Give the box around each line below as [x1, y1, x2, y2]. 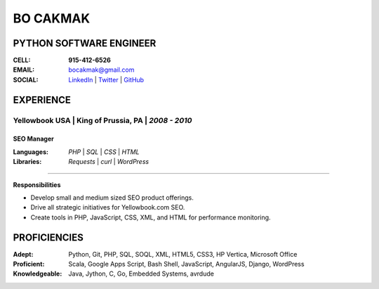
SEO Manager [13, 134, 54, 143]
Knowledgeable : [13, 269, 62, 278]
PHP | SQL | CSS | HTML [68, 148, 140, 156]
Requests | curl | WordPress [68, 158, 149, 166]
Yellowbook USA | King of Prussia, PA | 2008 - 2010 [13, 115, 192, 125]
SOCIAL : [13, 75, 39, 84]
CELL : [13, 56, 31, 65]
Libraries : [13, 158, 42, 166]
